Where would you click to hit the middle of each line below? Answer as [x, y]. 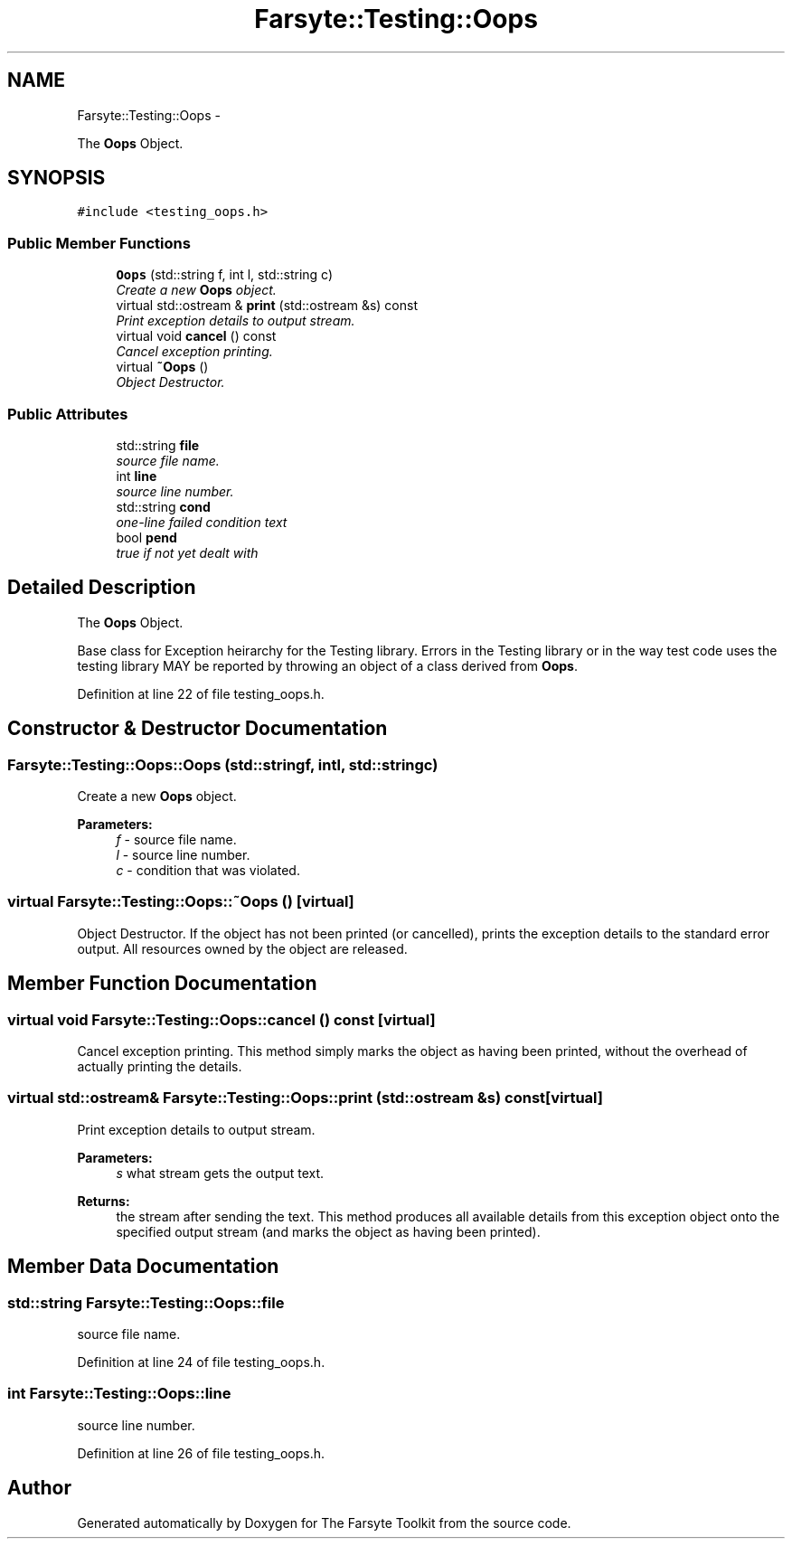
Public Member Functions [99, 243]
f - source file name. [176, 839]
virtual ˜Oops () [162, 367]
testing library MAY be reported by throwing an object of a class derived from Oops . [327, 665]
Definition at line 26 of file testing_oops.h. [201, 1453]
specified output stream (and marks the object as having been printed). [328, 1231]
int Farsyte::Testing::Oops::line [119, 1394]
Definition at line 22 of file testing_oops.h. [201, 693]
